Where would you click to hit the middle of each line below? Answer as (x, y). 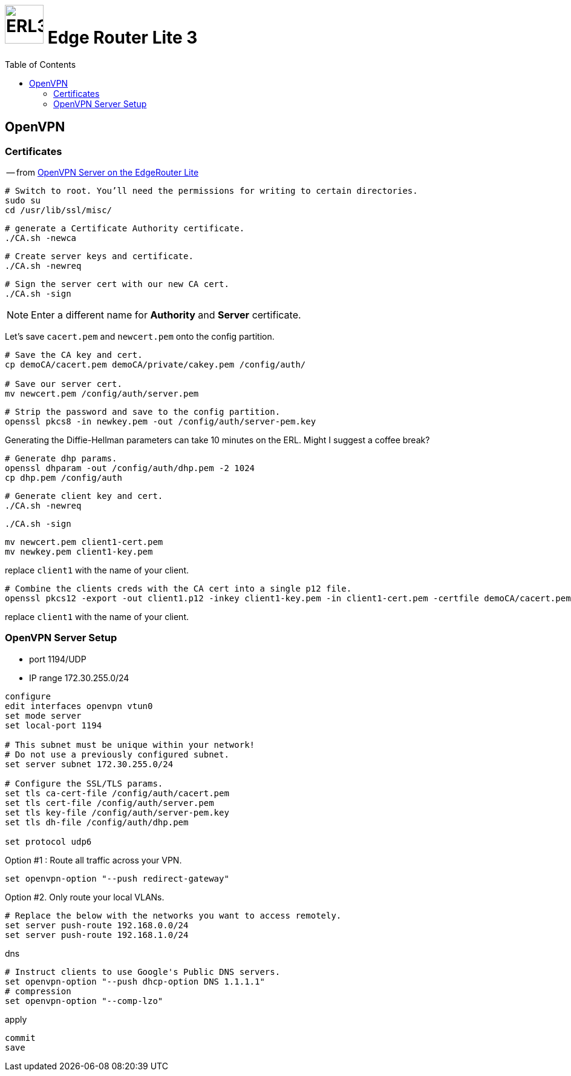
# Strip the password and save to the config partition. (143, 411)
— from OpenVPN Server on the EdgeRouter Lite (103, 172)
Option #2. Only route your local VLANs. (85, 897)
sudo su (23, 200)
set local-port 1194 (54, 725)
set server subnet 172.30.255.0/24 (89, 764)
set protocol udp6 (48, 841)
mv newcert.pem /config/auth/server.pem (102, 393)
